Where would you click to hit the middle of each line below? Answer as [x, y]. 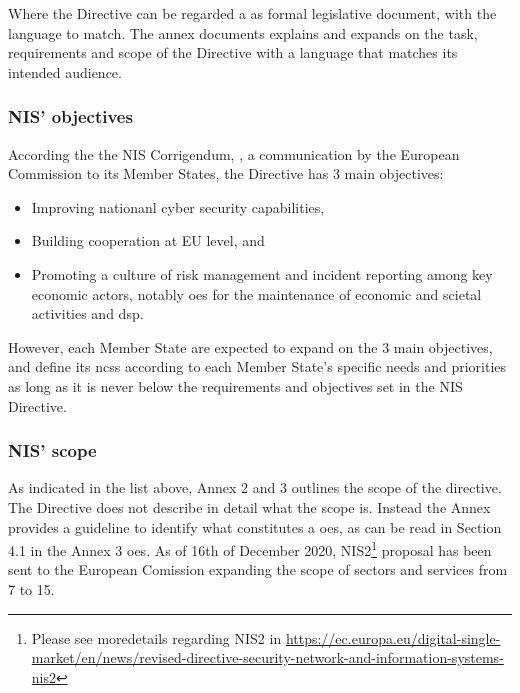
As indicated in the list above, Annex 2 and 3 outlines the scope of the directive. [255, 487]
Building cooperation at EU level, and [148, 240]
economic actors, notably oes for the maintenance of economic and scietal [256, 293]
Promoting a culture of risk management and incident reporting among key [262, 273]
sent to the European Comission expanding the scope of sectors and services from [258, 569]
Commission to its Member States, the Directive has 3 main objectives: [226, 173]
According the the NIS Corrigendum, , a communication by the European [234, 153]
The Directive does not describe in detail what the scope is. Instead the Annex [249, 506]
